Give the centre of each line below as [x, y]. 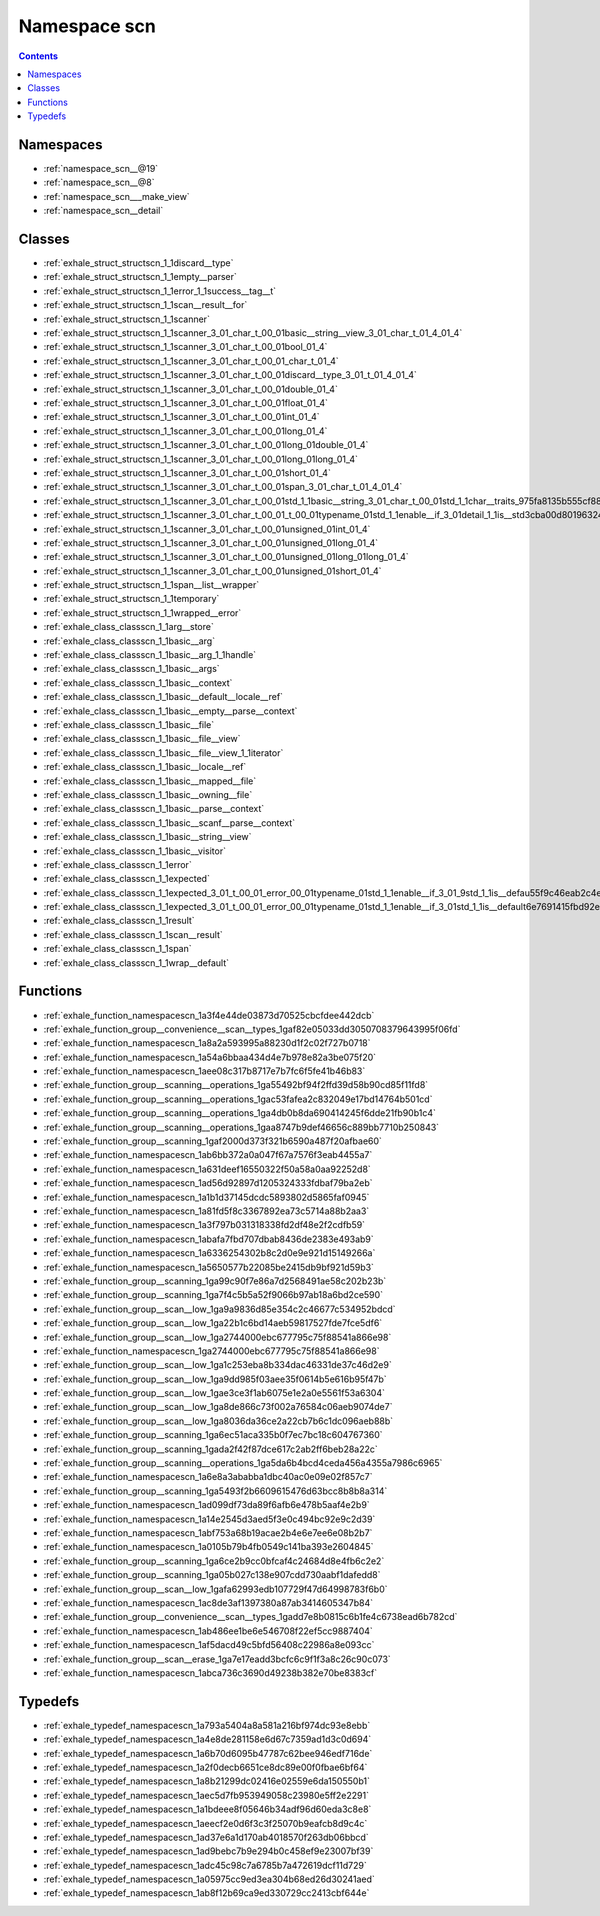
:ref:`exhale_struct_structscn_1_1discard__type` [138, 263]
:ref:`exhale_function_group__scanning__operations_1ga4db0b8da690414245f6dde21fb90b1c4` [240, 1113]
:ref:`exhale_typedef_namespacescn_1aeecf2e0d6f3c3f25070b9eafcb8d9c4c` [205, 1823]
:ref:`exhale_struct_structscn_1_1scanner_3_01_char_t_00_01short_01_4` [187, 472]
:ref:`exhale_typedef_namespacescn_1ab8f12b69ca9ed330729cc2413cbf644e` [206, 1893]
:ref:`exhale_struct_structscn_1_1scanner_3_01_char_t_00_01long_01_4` [185, 431]
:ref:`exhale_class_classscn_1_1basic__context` [138, 682]
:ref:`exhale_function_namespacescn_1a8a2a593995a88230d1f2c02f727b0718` [207, 1043]
